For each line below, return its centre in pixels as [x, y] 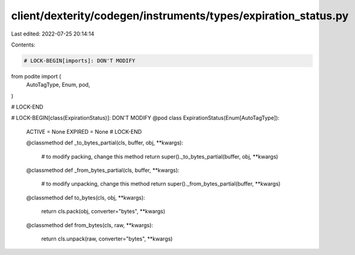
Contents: [23, 45]
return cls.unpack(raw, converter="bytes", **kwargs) [107, 239]
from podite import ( [36, 76]
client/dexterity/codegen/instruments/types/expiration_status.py [180, 16]
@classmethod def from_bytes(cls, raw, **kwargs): [90, 225]
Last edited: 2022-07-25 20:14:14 [53, 34]
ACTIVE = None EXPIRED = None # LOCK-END [84, 131]
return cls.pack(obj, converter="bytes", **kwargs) [103, 212]
